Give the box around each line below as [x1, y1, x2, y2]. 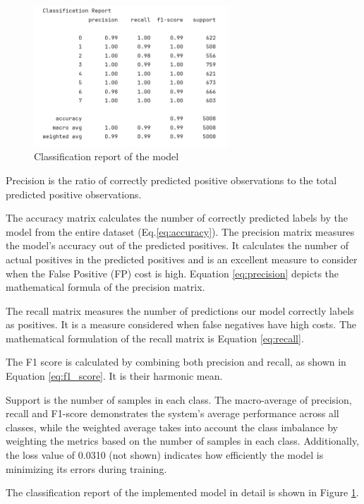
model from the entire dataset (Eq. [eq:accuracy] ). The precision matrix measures [6, 224, 355, 239]
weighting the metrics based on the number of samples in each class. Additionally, [6, 433, 360, 448]
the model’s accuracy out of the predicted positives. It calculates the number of [6, 238, 349, 253]
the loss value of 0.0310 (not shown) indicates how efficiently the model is [6, 448, 324, 462]
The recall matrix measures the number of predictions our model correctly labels [6, 303, 354, 318]
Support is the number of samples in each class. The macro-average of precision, [6, 392, 352, 407]
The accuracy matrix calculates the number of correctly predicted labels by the [6, 210, 348, 225]
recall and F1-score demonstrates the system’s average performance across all [6, 406, 339, 421]
